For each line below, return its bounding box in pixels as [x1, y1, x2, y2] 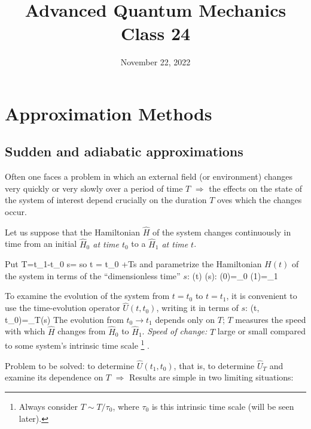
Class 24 [120, 21, 191, 46]
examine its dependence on [5, 371, 103, 383]
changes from [57, 325, 106, 337]
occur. [5, 206, 27, 218]
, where [112, 400, 139, 412]
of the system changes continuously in [152, 225, 291, 238]
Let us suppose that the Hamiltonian [5, 225, 140, 238]
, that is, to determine [173, 359, 255, 371]
